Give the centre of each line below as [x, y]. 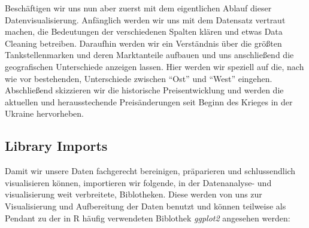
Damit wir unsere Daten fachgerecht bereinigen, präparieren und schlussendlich [150, 171]
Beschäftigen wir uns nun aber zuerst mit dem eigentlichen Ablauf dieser [138, 8]
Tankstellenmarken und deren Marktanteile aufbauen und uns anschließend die [149, 55]
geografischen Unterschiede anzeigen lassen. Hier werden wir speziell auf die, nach [154, 66]
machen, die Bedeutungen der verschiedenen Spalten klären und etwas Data [144, 31]
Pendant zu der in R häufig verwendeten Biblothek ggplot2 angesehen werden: [148, 218]
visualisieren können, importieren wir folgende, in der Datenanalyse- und [138, 182]
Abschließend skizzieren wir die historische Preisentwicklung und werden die [144, 90]
